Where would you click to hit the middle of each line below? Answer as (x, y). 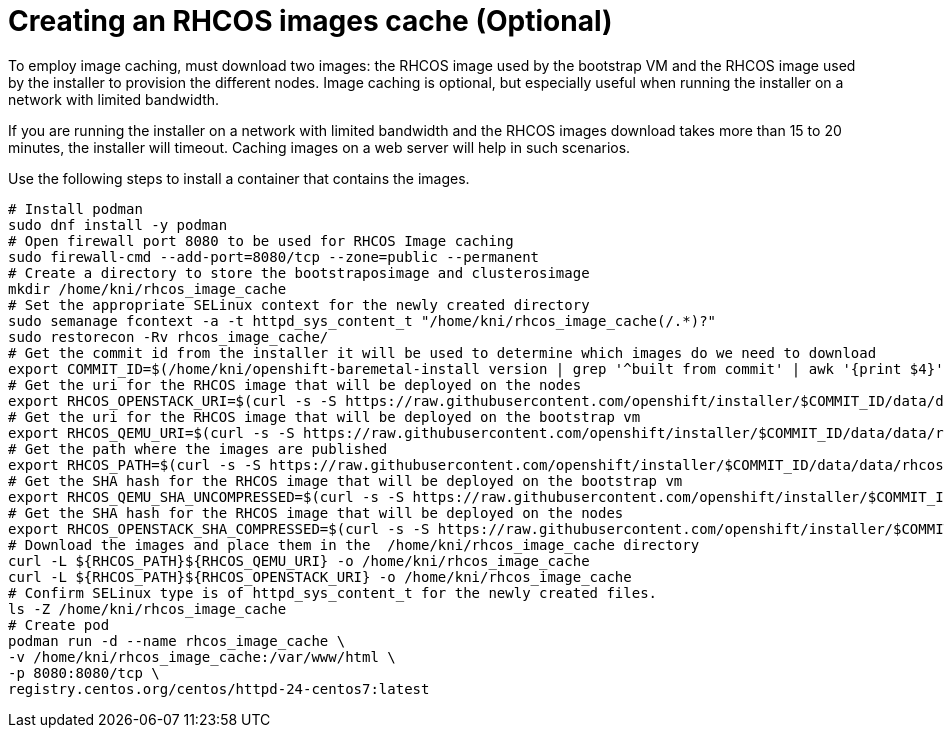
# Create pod (59, 624)
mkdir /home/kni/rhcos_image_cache (147, 288)
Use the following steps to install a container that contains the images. (239, 178)
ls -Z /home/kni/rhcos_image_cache (147, 608)
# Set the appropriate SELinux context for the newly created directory (299, 304)
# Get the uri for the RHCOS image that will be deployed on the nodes (295, 384)
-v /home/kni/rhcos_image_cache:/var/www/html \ (202, 656)
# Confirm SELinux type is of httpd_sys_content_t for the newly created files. (333, 592)
